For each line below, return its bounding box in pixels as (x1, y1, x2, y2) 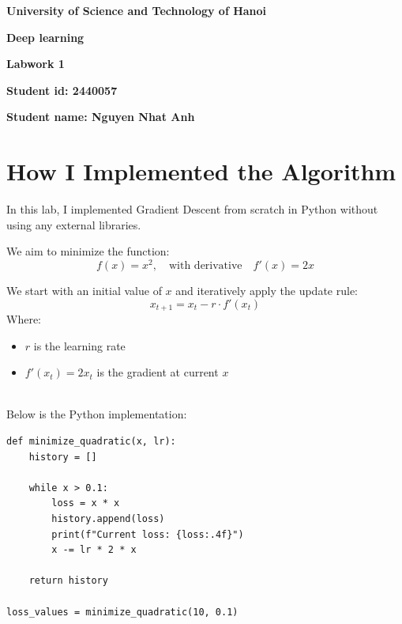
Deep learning (6, 28, 85, 45)
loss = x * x (51, 497, 120, 509)
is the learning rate (33, 337, 126, 354)
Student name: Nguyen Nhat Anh (6, 108, 195, 125)
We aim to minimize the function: (6, 243, 170, 259)
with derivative (168, 259, 242, 271)
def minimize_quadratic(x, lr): (6, 435, 176, 447)
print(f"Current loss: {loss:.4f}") (51, 528, 244, 540)
